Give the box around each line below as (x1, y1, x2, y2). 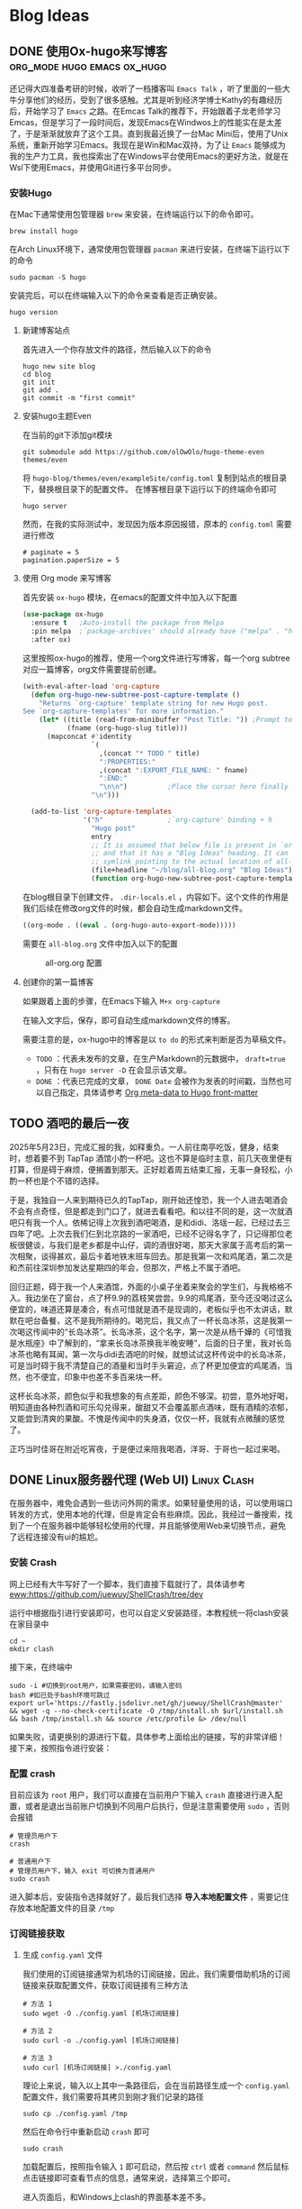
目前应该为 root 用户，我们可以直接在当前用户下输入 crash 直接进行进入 (9, 1790, 276, 1801)
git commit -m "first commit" (22, 394, 137, 403)
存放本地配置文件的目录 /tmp (9, 1903, 115, 1913)
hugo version (9, 308, 58, 317)
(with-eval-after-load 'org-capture (22, 681, 160, 690)
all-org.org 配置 (44, 957, 102, 968)
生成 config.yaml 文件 (22, 1949, 103, 1960)
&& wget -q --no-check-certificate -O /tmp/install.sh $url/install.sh (9, 1706, 283, 1715)
